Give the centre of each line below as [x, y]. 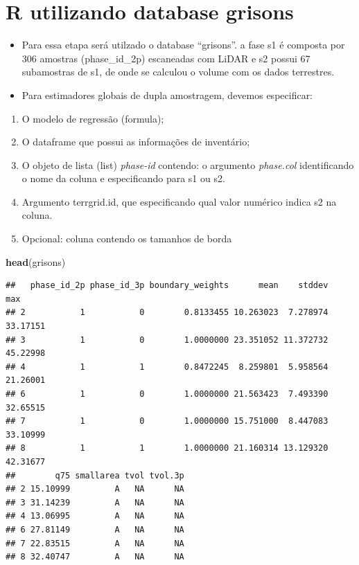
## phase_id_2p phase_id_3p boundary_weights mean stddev [167, 286]
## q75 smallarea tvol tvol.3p [95, 475]
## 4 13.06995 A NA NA [95, 516]
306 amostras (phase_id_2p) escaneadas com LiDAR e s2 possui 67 [166, 58]
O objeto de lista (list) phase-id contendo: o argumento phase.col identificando [188, 164]
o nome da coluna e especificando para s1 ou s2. [123, 178]
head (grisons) [36, 261]
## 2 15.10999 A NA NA [95, 489]
